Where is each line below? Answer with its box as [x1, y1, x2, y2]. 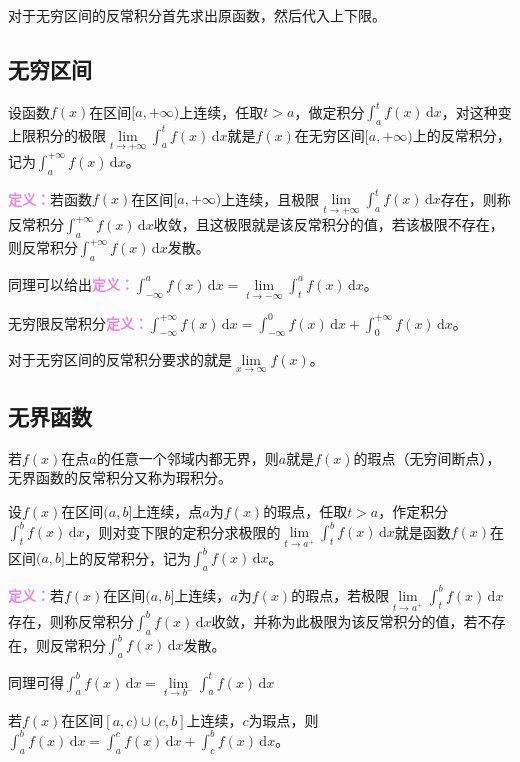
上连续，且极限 [221, 188, 320, 209]
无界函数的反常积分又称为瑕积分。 [8, 467, 232, 488]
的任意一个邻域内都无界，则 [96, 447, 279, 468]
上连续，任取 [179, 101, 264, 122]
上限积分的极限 [8, 124, 106, 145]
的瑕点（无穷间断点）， [353, 447, 501, 468]
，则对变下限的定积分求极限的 [84, 521, 281, 542]
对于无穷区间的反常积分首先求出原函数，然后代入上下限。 [8, 5, 386, 25]
